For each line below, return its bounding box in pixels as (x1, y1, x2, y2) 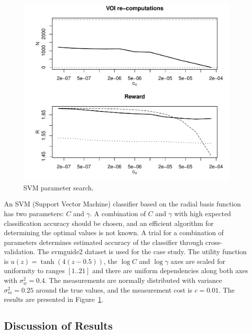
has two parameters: (4, 208, 64, 218)
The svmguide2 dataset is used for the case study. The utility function (37, 246, 247, 257)
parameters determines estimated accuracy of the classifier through (4, 237, 203, 247)
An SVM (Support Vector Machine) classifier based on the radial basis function (4, 199, 241, 209)
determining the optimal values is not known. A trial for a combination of (4, 227, 224, 238)
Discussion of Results (4, 318, 113, 333)
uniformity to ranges (4, 265, 65, 276)
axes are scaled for (170, 256, 226, 266)
